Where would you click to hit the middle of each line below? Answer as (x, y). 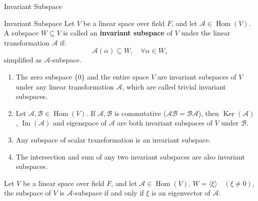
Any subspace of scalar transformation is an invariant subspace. (113, 139)
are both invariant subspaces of (165, 123)
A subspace (21, 33)
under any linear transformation (65, 86)
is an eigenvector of (181, 193)
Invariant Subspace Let (39, 23)
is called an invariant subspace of (118, 33)
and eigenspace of (79, 123)
